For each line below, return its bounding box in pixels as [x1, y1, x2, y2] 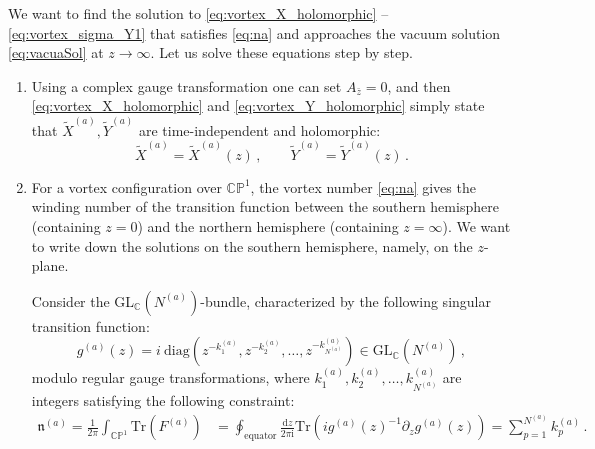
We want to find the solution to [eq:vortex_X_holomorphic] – [8, 3, 389, 23]
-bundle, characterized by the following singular [200, 290, 491, 311]
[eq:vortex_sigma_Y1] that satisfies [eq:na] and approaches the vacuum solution [8, 22, 501, 43]
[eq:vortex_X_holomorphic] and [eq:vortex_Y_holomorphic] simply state [31, 95, 485, 116]
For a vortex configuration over [31, 176, 222, 197]
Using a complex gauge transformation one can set [31, 75, 342, 96]
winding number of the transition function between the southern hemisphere [31, 196, 499, 217]
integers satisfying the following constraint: [31, 389, 295, 410]
